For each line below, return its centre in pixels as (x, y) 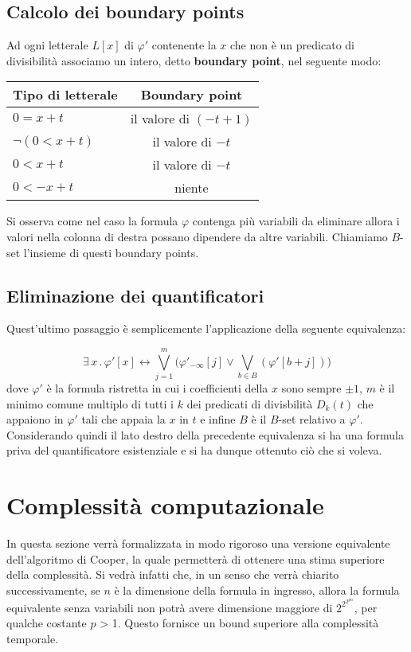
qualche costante (47, 623)
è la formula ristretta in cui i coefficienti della (157, 388)
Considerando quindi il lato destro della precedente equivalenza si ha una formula (205, 434)
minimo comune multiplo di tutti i (90, 403)
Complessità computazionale (165, 505)
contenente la (184, 45)
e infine (218, 419)
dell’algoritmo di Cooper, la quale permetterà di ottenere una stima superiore (196, 558)
